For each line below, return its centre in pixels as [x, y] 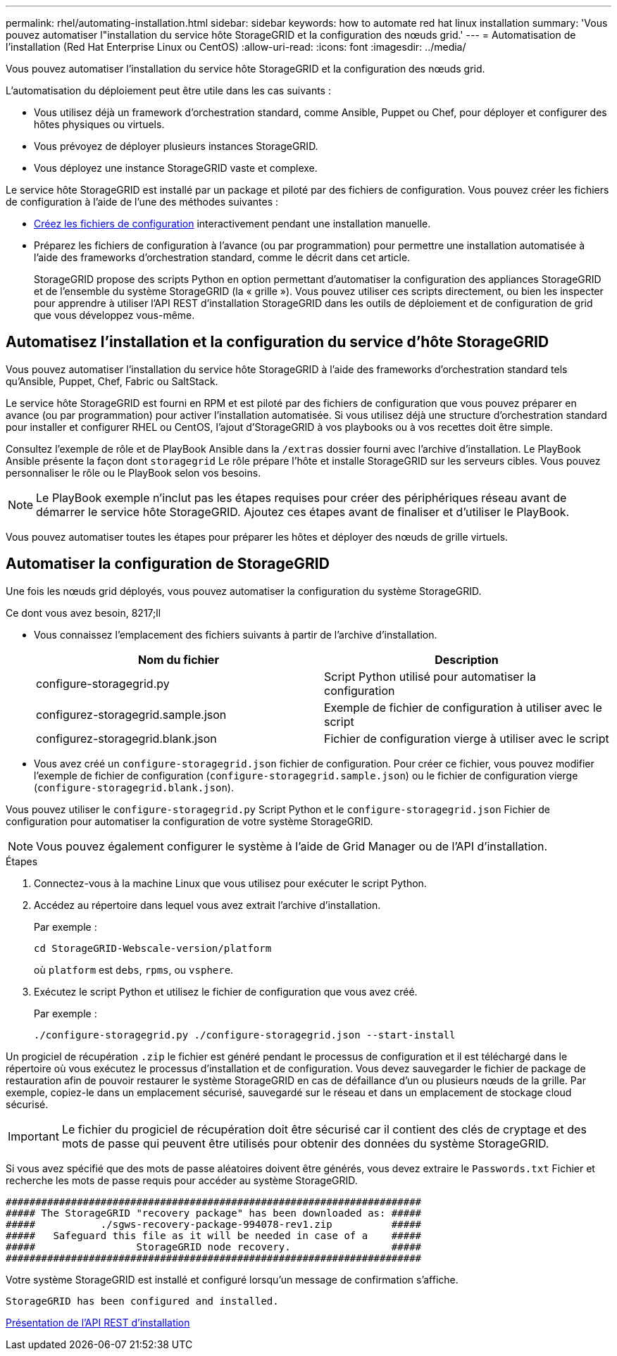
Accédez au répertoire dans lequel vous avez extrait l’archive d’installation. [207, 905]
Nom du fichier [179, 659]
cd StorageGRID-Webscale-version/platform [153, 948]
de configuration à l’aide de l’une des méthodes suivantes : [142, 202]
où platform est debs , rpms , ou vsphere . [134, 969]
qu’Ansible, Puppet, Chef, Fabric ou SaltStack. [112, 381]
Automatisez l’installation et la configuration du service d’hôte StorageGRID [278, 342]
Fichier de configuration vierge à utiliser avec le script [467, 738]
